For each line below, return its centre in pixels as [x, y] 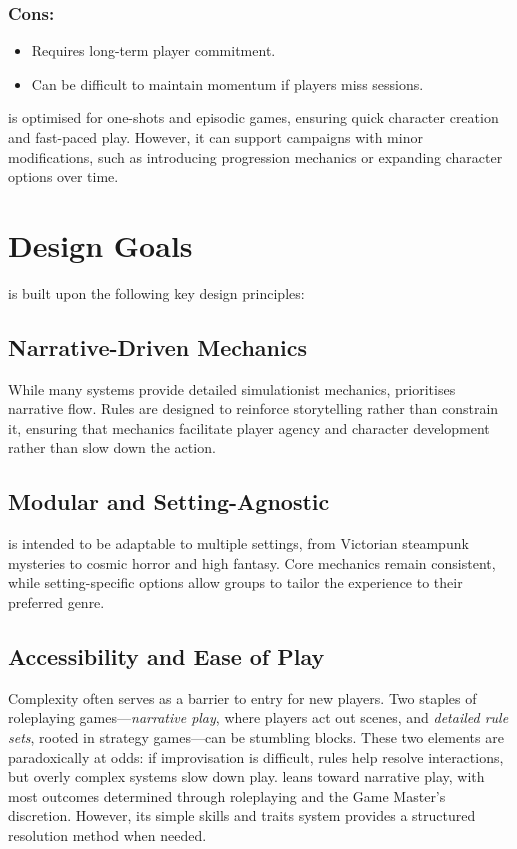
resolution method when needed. [107, 835]
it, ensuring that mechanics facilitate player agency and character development [249, 427]
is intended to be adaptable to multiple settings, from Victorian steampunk [238, 543]
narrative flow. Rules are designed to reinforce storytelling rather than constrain [253, 408]
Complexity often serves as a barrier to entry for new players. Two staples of [242, 697]
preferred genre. [56, 602]
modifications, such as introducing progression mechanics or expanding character [255, 156]
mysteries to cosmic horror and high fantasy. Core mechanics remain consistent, [252, 562]
